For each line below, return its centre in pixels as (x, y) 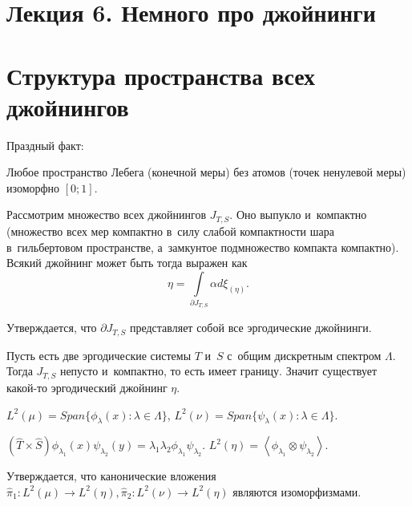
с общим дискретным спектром (304, 355)
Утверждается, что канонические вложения (111, 476)
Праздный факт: (45, 145)
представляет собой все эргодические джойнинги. (250, 328)
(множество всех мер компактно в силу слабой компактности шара (170, 231)
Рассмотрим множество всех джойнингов (106, 215)
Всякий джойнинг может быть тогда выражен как (127, 263)
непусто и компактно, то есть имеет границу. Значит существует (218, 371)
